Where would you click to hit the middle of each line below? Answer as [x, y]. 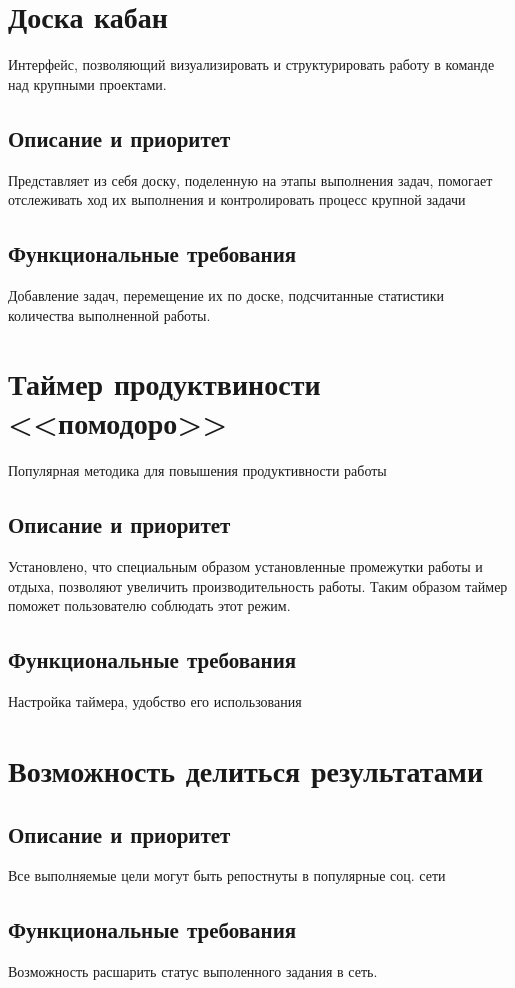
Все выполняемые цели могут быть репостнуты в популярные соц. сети [227, 875]
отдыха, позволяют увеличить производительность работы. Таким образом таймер [258, 585]
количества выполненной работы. [109, 314]
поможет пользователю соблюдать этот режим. [149, 605]
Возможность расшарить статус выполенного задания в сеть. [193, 971]
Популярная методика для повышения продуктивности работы [197, 470]
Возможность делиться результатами [246, 769]
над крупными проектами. [87, 83]
